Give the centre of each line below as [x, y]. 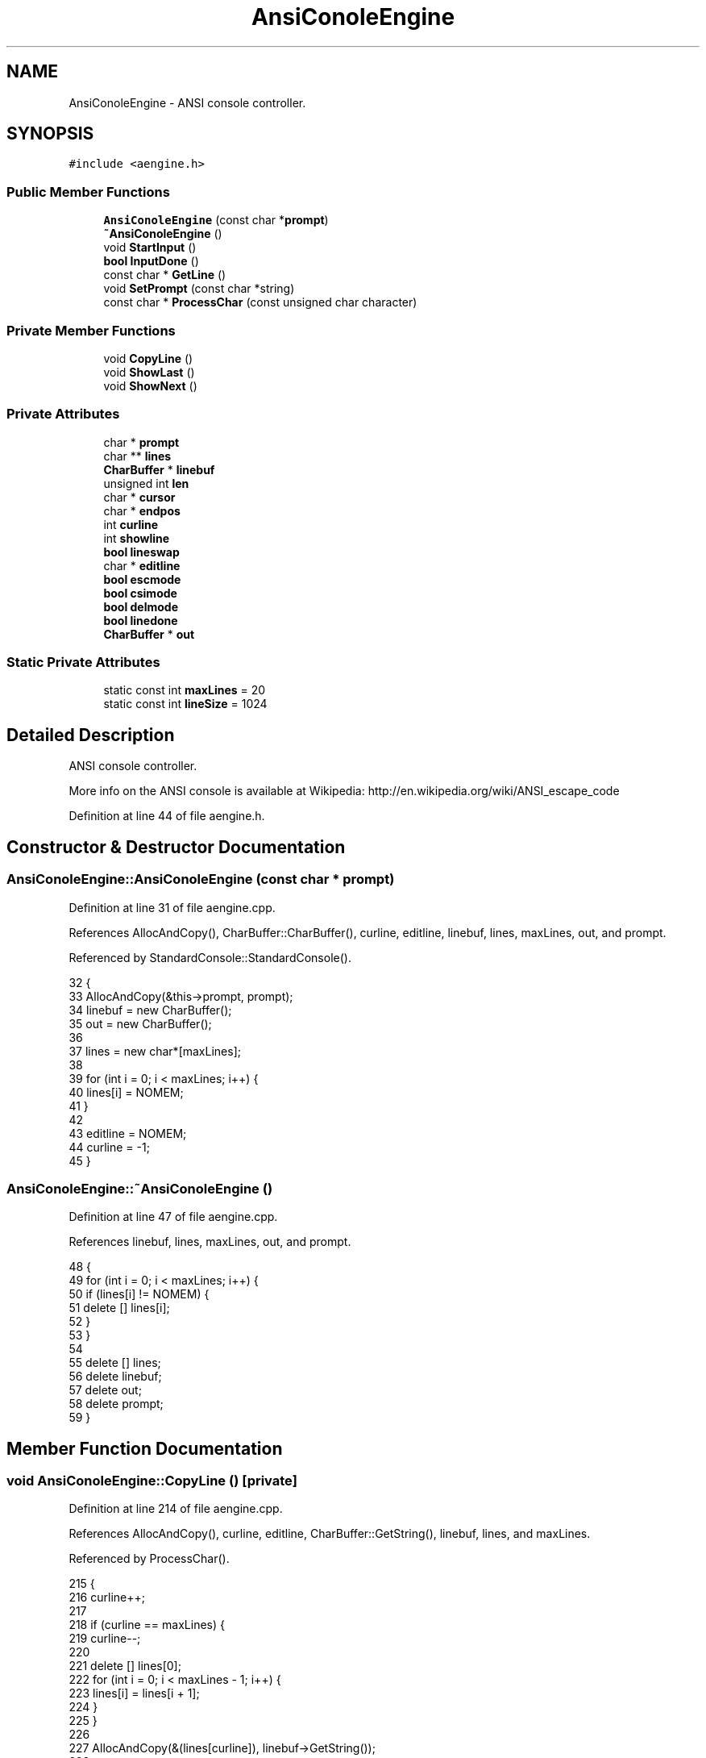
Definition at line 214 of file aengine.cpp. [176, 1509]
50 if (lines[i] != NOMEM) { [139, 1294]
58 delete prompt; [116, 1404]
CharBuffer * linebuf [159, 469]
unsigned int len [146, 483]
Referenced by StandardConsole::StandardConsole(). [210, 957]
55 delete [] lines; [115, 1363]
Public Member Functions [88, 192]
